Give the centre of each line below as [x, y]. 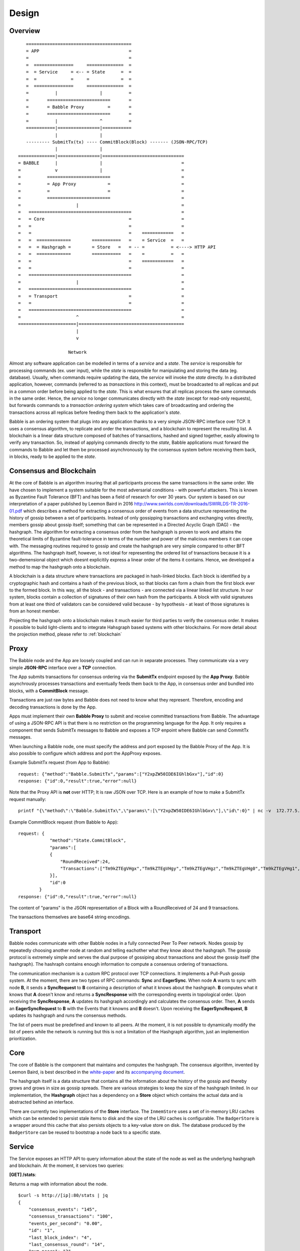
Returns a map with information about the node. [58, 1184]
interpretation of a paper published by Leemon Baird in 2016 [71, 504]
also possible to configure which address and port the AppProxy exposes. [85, 753]
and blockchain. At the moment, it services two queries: [67, 1165]
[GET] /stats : [23, 1175]
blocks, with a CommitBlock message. [49, 691]
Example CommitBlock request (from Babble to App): [64, 822]
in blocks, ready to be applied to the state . [53, 457]
